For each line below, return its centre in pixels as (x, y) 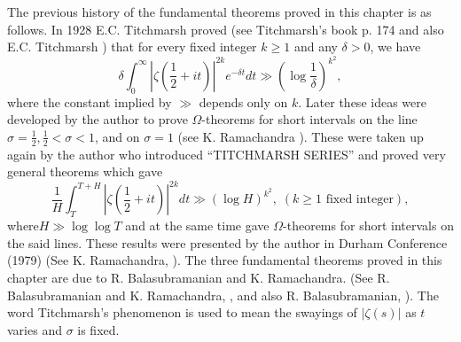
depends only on (243, 101)
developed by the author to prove (98, 119)
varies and (35, 329)
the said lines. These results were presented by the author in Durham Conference (227, 242)
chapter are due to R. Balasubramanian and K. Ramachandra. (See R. (199, 277)
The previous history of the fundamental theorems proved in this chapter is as (219, 12)
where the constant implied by (90, 101)
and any (316, 47)
